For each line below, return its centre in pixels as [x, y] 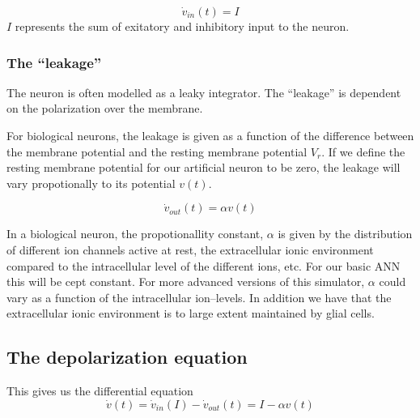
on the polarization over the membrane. [105, 108]
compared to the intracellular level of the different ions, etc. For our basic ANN [204, 265]
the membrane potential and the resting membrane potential [157, 151]
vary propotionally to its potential [91, 183]
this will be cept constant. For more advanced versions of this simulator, [186, 282]
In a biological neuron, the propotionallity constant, [135, 234]
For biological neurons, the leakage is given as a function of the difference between [210, 135]
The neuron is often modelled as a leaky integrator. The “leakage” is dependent [204, 92]
